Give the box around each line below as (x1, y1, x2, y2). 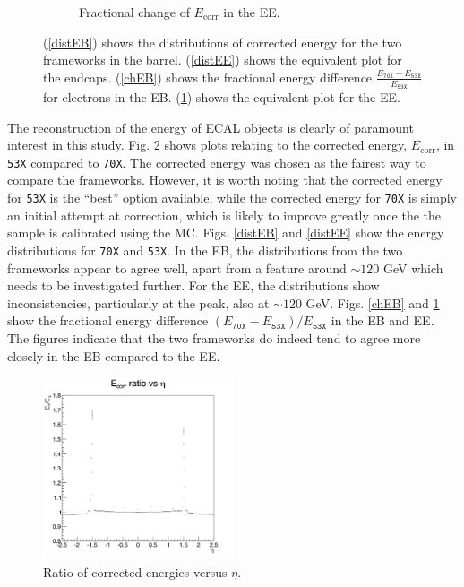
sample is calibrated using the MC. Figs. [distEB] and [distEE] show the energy (7, 223, 444, 242)
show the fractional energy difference (7, 311, 209, 330)
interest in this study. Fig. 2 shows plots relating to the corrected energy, (7, 135, 408, 154)
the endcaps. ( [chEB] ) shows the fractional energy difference (43, 67, 373, 86)
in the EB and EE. (331, 311, 434, 330)
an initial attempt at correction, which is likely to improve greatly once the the (7, 205, 441, 224)
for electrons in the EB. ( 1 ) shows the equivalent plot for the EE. (43, 88, 400, 107)
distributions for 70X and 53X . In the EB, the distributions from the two (7, 240, 403, 259)
